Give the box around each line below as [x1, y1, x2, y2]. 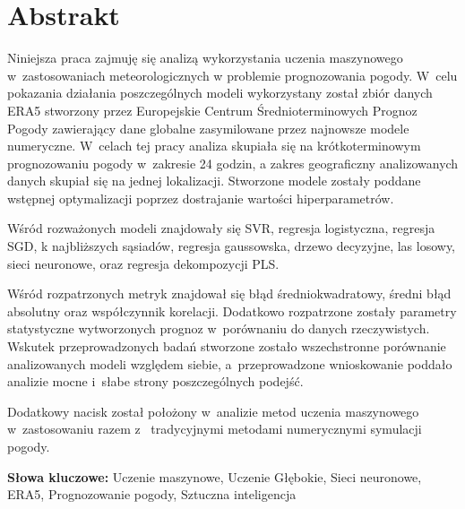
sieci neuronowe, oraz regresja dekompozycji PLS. [7, 254, 280, 272]
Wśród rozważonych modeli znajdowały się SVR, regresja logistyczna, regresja [7, 219, 435, 237]
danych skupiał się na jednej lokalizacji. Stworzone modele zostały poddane [7, 171, 421, 190]
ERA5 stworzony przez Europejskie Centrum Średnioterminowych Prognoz [7, 100, 418, 119]
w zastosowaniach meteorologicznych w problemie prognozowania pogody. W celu [7, 65, 458, 84]
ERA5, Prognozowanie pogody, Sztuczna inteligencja [7, 485, 297, 504]
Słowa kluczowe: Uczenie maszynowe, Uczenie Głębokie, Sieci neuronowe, [7, 467, 422, 486]
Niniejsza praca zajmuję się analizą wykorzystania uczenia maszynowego [7, 48, 403, 67]
